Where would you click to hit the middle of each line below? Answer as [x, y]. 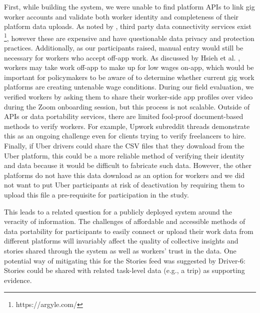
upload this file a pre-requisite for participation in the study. [96, 194]
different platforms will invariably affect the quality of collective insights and [121, 241]
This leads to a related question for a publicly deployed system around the [118, 211]
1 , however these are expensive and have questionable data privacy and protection [129, 37]
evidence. [18, 280]
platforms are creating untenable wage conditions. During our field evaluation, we [129, 87]
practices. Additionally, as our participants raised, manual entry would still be [124, 48]
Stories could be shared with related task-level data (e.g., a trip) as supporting [124, 270]
